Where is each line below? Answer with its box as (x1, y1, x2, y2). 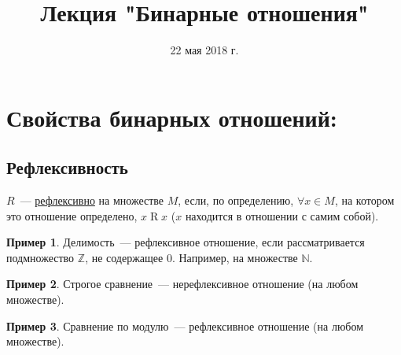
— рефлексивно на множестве (20, 192, 164, 209)
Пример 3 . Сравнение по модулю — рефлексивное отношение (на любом (6, 317, 364, 334)
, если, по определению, (178, 192, 294, 209)
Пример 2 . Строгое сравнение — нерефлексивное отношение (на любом (6, 275, 359, 292)
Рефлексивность (6, 155, 128, 179)
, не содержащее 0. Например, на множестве (85, 249, 298, 265)
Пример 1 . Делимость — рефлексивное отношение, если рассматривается (6, 234, 365, 250)
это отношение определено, (6, 207, 138, 224)
